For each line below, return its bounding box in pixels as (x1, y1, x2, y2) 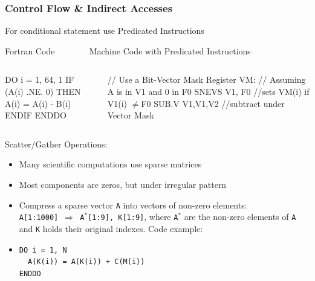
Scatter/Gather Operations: (5, 137, 108, 150)
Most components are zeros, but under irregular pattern (19, 178, 227, 191)
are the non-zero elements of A (184, 210, 296, 223)
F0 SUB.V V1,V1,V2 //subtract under (141, 97, 285, 109)
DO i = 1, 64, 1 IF (5, 73, 74, 86)
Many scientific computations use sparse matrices (19, 158, 202, 170)
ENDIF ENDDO (5, 109, 67, 121)
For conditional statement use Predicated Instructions (5, 24, 204, 37)
